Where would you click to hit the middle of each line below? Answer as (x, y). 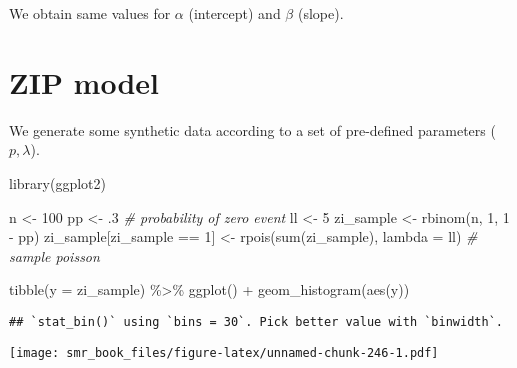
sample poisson (54, 255)
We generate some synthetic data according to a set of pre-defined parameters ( (252, 129)
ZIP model (84, 81)
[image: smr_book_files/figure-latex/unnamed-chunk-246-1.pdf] (224, 352)
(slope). (320, 13)
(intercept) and (234, 13)
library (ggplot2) (57, 182)
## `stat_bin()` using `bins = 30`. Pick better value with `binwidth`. (256, 321)
